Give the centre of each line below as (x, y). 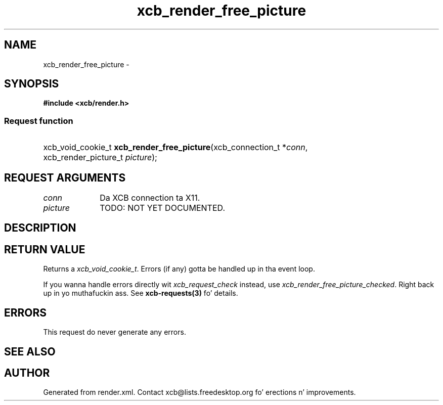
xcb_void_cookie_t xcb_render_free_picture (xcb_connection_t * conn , (175, 147)
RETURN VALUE (45, 249)
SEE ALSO (30, 351)
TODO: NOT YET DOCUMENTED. (162, 208)
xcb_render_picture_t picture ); (100, 157)
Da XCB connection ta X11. (150, 198)
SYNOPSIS (32, 84)
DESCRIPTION (40, 228)
